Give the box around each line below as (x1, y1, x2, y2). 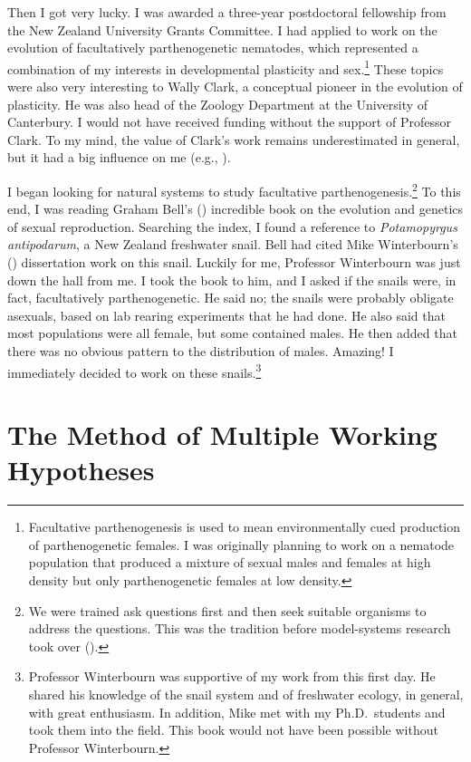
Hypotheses (7, 451, 155, 488)
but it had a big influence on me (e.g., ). (7, 148, 231, 167)
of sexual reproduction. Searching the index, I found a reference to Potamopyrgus (7, 217, 457, 236)
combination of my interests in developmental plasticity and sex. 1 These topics (7, 56, 444, 78)
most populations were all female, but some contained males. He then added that (7, 323, 457, 342)
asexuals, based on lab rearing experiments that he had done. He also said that (7, 305, 446, 324)
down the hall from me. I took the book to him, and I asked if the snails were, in (7, 270, 457, 289)
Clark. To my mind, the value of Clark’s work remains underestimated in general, (7, 130, 460, 149)
